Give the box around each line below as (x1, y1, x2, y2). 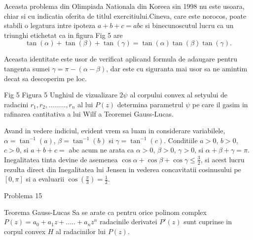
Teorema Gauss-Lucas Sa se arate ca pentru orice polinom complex (4, 207, 207, 217)
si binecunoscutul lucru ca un (145, 20, 234, 30)
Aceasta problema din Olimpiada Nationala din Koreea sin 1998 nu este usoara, (4, 1, 245, 11)
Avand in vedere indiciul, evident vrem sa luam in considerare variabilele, (4, 125, 225, 135)
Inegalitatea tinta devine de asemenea (4, 154, 118, 164)
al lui (77, 99, 93, 109)
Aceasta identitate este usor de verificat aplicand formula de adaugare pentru (4, 54, 237, 64)
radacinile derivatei (100, 216, 157, 227)
